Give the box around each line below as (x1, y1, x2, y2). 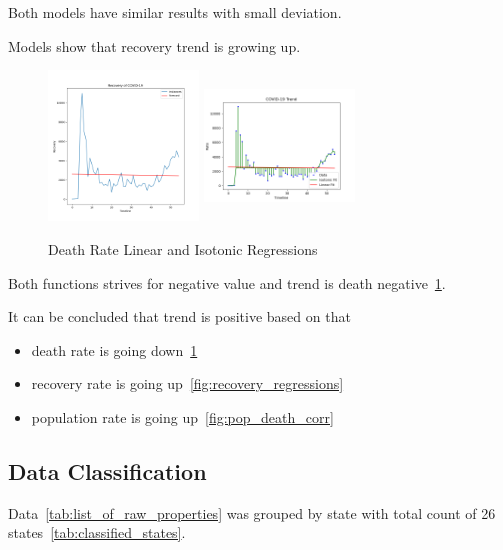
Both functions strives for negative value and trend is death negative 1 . (8, 272, 446, 293)
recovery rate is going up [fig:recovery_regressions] (31, 373, 344, 394)
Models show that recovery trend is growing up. (8, 35, 301, 56)
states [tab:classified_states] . (8, 522, 186, 543)
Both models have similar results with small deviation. (8, 2, 342, 22)
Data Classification (8, 455, 207, 486)
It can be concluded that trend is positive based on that (8, 306, 351, 327)
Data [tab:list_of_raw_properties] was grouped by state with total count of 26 (8, 502, 496, 523)
